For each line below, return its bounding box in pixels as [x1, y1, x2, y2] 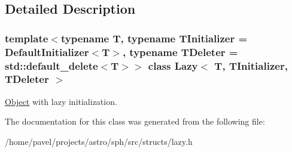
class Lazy [148, 58, 198, 73]
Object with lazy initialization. [5, 95, 117, 107]
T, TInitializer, [214, 58, 288, 73]
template [5, 30, 48, 45]
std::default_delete [5, 58, 98, 73]
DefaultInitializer [5, 44, 89, 59]
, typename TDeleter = [122, 44, 238, 59]
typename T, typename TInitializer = [60, 30, 248, 45]
